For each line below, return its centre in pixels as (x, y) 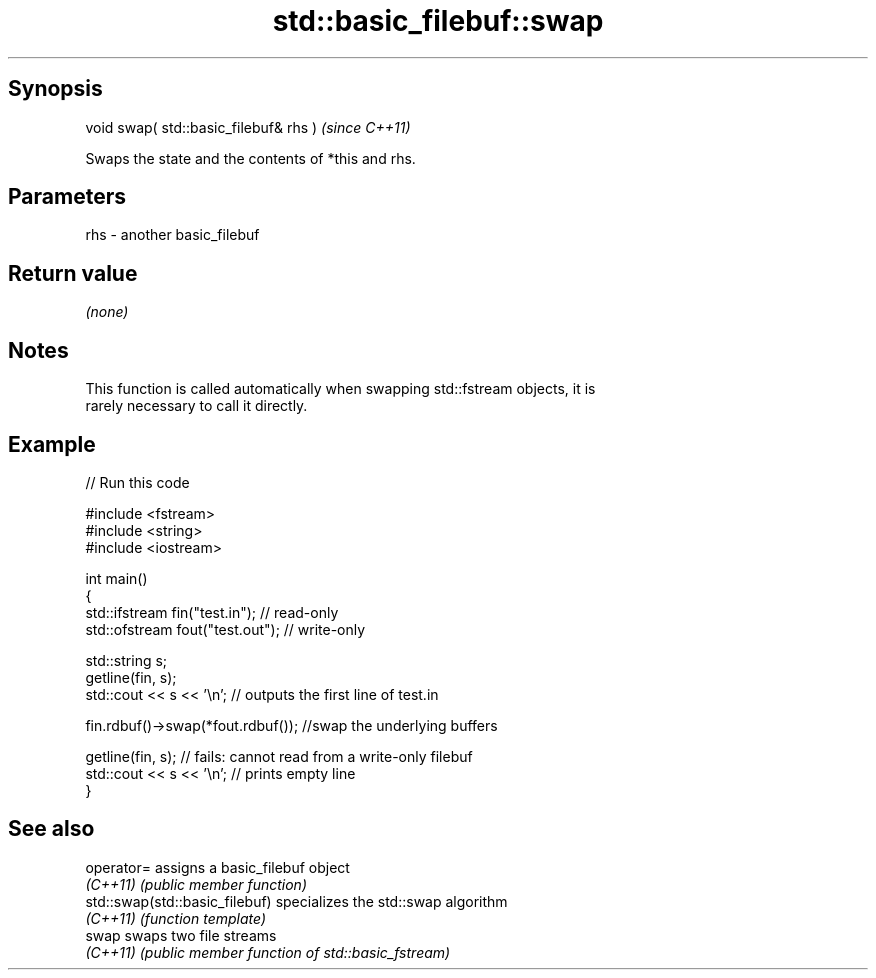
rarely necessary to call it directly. (196, 406)
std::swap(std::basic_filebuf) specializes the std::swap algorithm (296, 901)
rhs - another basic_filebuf (172, 235)
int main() (116, 578)
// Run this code (137, 482)
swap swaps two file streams (181, 935)
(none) (107, 312)
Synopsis (55, 89)
